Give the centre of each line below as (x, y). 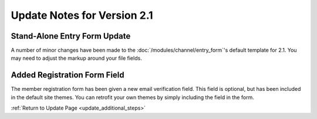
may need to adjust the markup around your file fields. (76, 58)
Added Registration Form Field (68, 75)
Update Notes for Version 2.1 (82, 15)
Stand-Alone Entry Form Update (71, 36)
